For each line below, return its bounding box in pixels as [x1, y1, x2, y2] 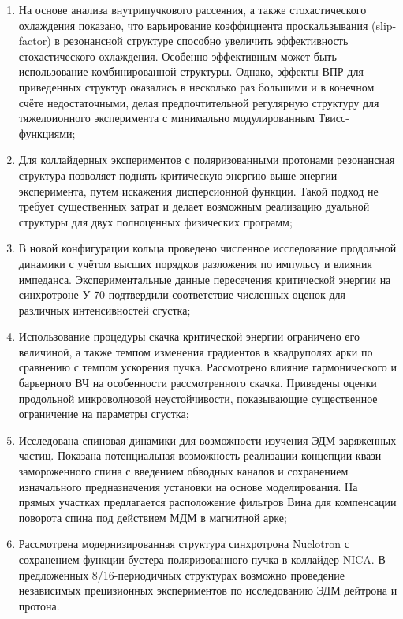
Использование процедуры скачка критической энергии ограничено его [18, 328, 360, 345]
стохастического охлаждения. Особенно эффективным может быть [18, 47, 337, 64]
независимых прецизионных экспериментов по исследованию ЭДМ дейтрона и [18, 582, 397, 598]
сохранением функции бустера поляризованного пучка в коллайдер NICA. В [18, 551, 386, 567]
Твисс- [318, 110, 349, 126]
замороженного [18, 463, 91, 479]
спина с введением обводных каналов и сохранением [94, 463, 349, 479]
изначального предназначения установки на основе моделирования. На [18, 478, 358, 494]
